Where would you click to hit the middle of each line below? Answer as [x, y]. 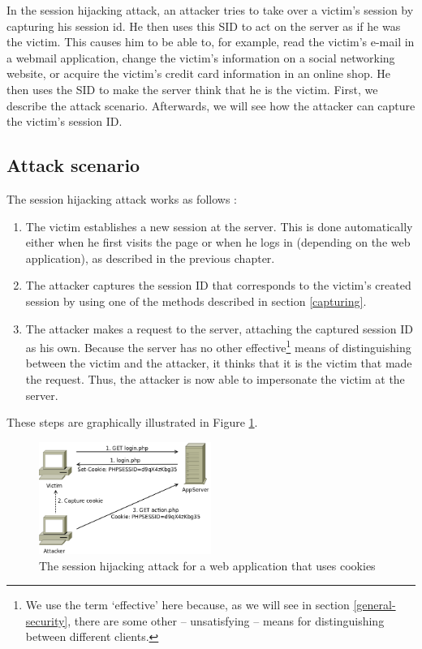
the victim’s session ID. [65, 121]
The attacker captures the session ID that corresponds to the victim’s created [218, 285]
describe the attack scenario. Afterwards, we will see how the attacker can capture [211, 105]
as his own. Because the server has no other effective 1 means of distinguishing [218, 346]
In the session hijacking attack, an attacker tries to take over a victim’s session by [210, 10]
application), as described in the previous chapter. [150, 258]
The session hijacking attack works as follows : [122, 198]
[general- [375, 605]
